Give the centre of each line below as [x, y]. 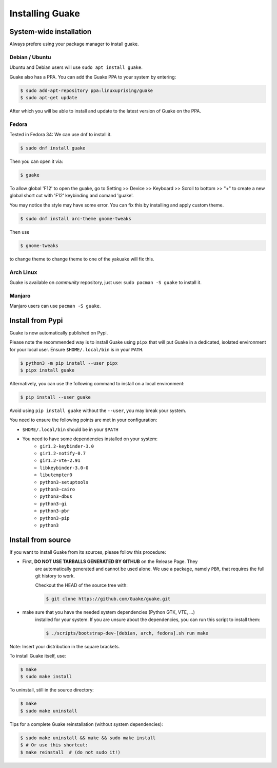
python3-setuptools [64, 482]
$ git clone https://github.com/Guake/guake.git [108, 599]
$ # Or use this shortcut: [54, 745]
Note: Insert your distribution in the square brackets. [65, 646]
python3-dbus [56, 497]
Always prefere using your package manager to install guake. [74, 44]
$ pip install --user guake [55, 397]
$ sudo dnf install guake [53, 148]
